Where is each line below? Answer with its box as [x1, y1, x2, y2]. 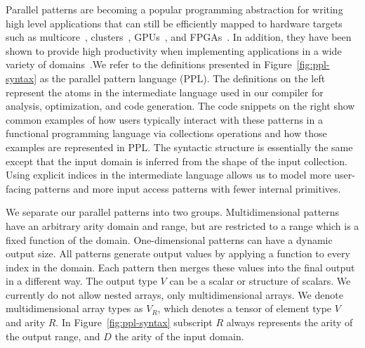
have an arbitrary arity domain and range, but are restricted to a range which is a [6, 218, 359, 233]
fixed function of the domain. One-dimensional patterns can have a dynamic [6, 232, 333, 247]
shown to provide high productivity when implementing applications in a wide [6, 43, 342, 58]
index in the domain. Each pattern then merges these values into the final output [6, 259, 355, 274]
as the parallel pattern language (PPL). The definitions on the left [39, 70, 326, 85]
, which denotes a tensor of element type [157, 301, 332, 316]
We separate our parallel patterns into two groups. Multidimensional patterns [6, 205, 340, 219]
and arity [6, 315, 46, 330]
